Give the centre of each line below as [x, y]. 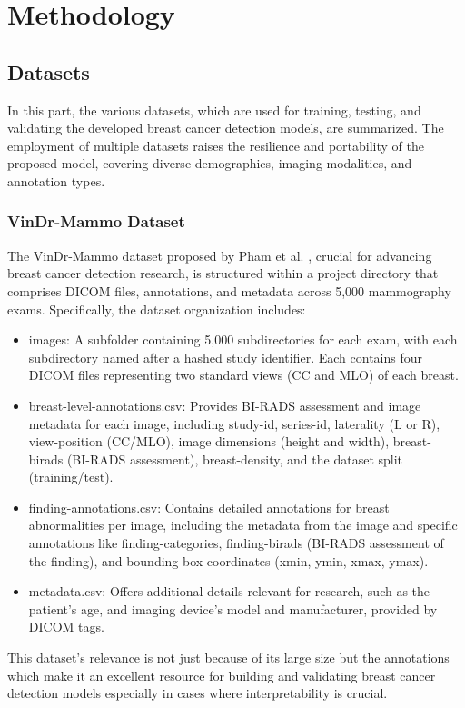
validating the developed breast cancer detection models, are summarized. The [226, 128]
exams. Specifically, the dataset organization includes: [157, 309]
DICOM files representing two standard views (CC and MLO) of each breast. [243, 375]
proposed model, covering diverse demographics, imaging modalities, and [210, 163]
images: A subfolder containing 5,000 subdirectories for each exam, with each [243, 339]
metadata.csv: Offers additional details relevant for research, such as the [229, 591]
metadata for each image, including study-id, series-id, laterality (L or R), [234, 423]
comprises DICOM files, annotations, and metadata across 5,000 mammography [229, 290]
